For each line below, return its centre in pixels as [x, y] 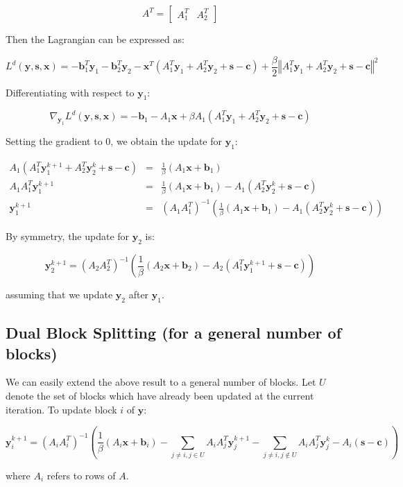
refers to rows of [81, 475]
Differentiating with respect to [70, 92]
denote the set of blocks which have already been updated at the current [160, 395]
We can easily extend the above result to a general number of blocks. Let [161, 382]
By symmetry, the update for [68, 236]
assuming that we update [59, 294]
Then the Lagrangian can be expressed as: [95, 39]
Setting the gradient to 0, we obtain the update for [114, 141]
